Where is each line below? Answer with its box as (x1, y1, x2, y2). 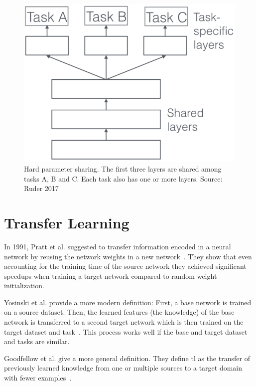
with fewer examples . (4, 373, 72, 383)
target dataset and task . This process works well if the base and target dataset (4, 326, 248, 337)
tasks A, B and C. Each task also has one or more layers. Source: (24, 173, 223, 184)
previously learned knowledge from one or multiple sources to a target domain (4, 363, 243, 373)
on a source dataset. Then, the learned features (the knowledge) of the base (4, 307, 235, 317)
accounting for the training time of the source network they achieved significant (4, 261, 247, 271)
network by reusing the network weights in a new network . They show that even (4, 251, 252, 261)
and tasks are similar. (4, 336, 70, 347)
